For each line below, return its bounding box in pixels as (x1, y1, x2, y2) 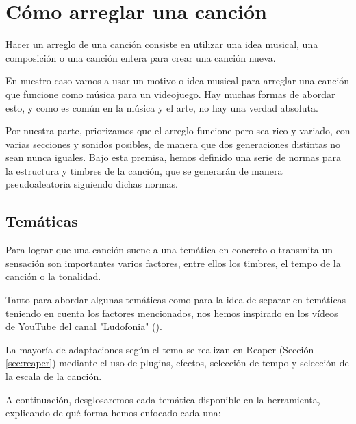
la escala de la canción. (5, 369, 102, 384)
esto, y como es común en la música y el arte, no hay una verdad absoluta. (5, 100, 318, 114)
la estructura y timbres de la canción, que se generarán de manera (5, 163, 283, 177)
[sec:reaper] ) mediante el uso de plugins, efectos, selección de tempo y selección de (5, 356, 349, 370)
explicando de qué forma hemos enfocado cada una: (5, 406, 221, 420)
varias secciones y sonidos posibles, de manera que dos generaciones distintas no (5, 136, 340, 151)
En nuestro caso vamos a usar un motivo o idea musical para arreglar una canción (5, 73, 350, 88)
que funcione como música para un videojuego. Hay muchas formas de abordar (5, 86, 335, 101)
